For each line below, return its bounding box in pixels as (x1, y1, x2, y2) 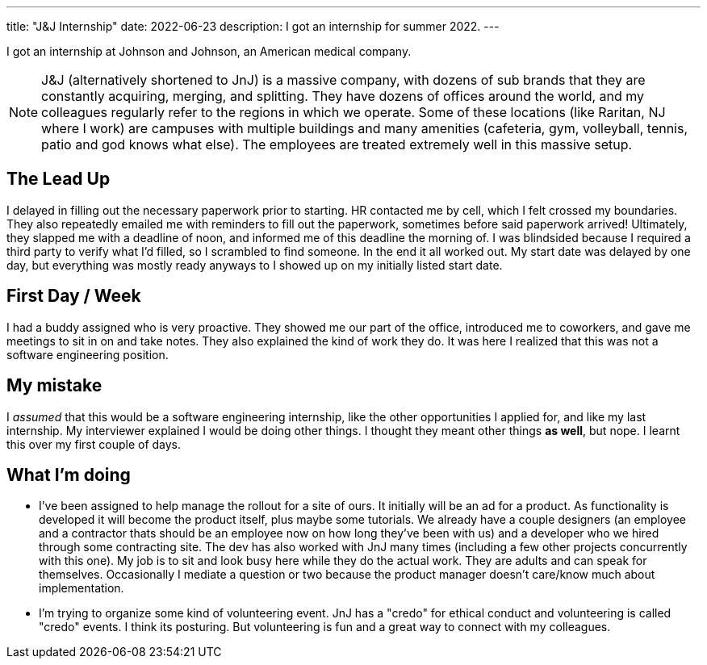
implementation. (39, 581, 124, 596)
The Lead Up (6, 169, 111, 190)
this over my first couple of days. (6, 437, 182, 451)
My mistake (6, 375, 102, 396)
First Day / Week (6, 286, 141, 307)
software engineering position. (6, 347, 169, 362)
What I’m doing (6, 464, 131, 485)
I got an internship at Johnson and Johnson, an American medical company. (6, 44, 412, 58)
